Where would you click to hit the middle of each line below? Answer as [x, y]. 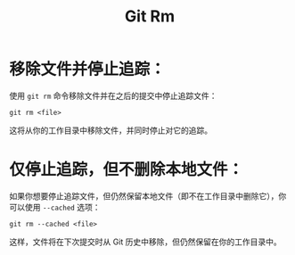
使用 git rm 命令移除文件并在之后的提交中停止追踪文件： [113, 95]
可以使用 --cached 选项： [55, 207]
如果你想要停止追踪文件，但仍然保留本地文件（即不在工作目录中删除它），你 [148, 196]
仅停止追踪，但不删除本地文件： [127, 170]
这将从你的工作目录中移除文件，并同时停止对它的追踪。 [111, 130]
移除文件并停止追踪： [88, 70]
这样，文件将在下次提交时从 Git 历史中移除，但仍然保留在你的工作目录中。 [146, 242]
